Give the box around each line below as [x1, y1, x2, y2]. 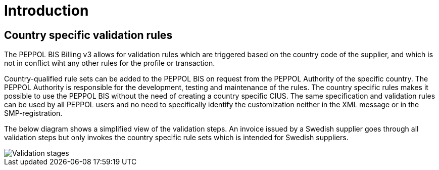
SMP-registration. [4, 109, 63, 118]
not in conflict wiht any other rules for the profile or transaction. [4, 59, 215, 68]
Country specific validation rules [4, 28, 173, 41]
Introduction [4, 2, 89, 19]
